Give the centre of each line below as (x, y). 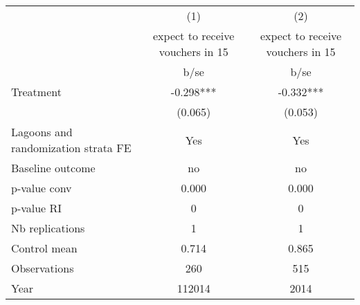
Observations (43, 268)
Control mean (44, 248)
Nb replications (48, 228)
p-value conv (42, 188)
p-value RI (37, 208)
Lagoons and (42, 132)
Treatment (36, 92)
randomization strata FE (71, 148)
